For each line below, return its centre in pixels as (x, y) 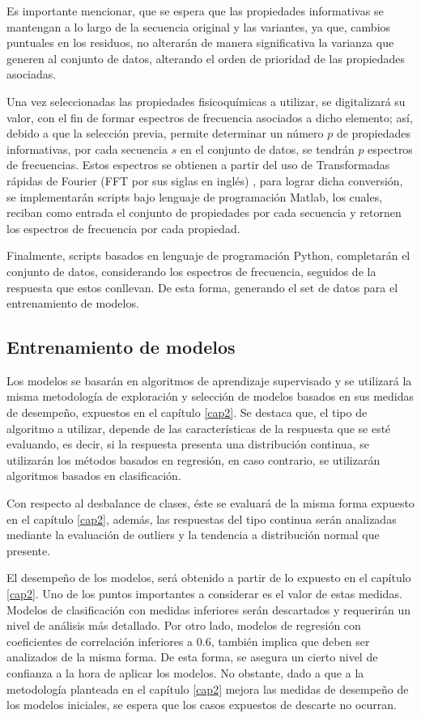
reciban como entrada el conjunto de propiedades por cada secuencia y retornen (204, 212)
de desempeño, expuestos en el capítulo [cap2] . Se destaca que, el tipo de (187, 412)
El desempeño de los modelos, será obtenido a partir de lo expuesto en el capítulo (209, 578)
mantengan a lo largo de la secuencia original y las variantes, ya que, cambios (199, 26)
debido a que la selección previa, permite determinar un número (165, 133)
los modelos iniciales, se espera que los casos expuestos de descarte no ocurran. (202, 705)
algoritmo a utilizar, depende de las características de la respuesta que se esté (199, 428)
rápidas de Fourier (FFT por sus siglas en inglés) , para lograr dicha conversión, (205, 180)
